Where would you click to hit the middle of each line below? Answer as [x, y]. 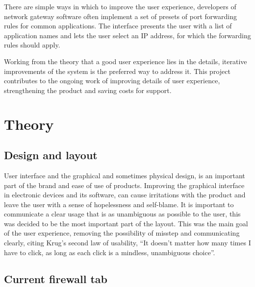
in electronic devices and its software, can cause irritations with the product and [125, 195]
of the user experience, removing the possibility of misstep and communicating [122, 233]
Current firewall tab [56, 278]
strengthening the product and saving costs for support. [88, 90]
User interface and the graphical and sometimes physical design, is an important [125, 175]
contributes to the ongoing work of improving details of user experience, [112, 81]
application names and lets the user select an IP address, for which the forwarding [127, 35]
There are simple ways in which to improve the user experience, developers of [120, 6]
